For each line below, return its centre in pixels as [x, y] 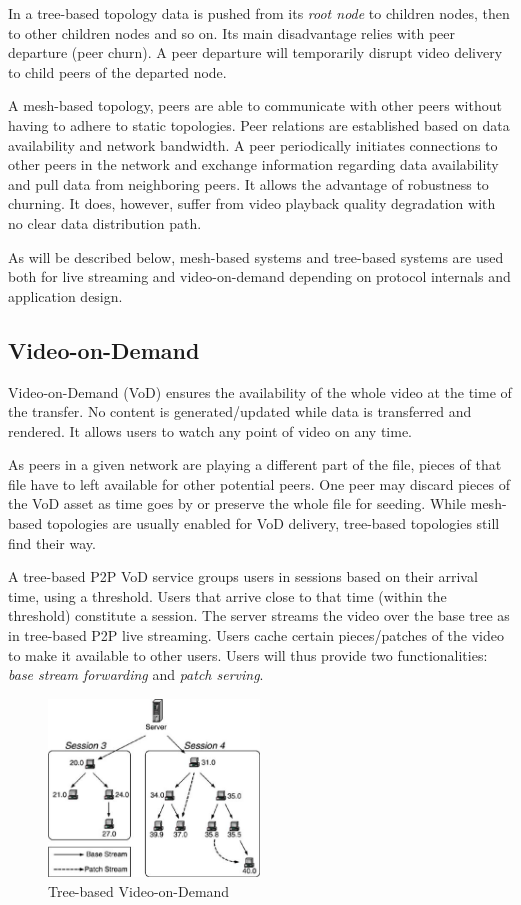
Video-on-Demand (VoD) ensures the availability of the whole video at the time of [260, 391]
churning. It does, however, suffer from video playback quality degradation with [252, 203]
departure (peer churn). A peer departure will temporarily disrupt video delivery [255, 52]
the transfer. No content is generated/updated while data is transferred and [240, 411]
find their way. [52, 542]
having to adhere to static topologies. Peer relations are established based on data [259, 124]
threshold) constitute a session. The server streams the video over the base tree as [259, 615]
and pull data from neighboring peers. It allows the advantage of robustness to [248, 183]
